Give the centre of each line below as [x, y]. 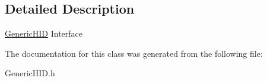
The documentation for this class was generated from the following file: [134, 53]
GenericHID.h [30, 73]
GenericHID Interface [44, 33]
